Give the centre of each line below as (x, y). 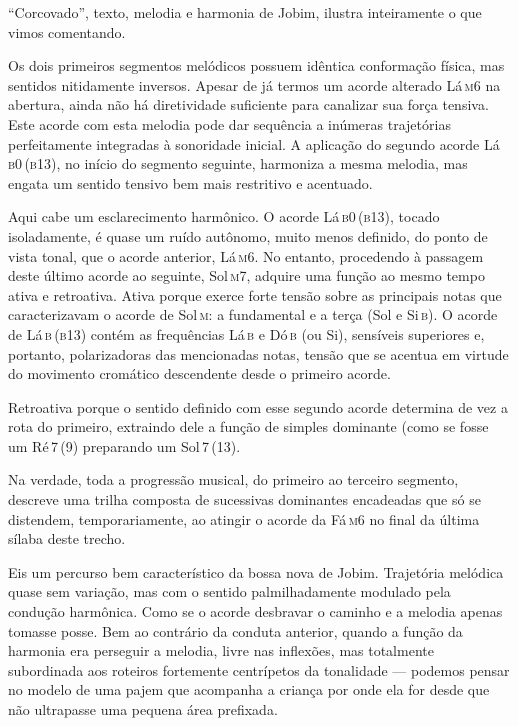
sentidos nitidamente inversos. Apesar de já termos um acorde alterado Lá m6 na (254, 84)
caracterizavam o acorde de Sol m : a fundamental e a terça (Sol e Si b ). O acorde (253, 314)
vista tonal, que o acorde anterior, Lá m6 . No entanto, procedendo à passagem (246, 255)
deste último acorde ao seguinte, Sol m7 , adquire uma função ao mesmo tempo (246, 275)
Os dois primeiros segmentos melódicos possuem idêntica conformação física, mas (256, 65)
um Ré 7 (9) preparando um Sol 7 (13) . (124, 445)
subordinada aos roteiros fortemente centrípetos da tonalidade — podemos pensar (259, 669)
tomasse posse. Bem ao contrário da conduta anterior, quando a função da (235, 630)
